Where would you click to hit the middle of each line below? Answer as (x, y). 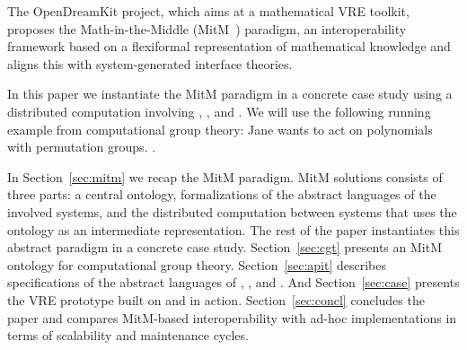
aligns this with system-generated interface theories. (150, 63)
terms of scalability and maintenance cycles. (128, 335)
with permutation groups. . (82, 147)
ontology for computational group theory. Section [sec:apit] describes (197, 264)
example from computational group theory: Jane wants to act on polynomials (220, 129)
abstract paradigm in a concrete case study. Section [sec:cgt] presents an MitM (225, 247)
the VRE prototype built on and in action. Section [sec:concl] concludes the (216, 299)
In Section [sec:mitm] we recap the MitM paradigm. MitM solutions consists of (225, 176)
